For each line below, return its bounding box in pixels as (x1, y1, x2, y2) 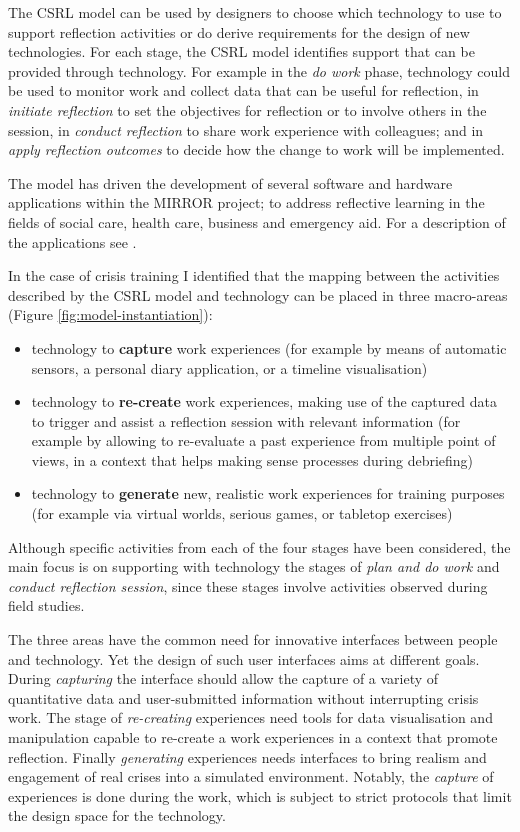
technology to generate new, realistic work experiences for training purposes (31, 483, 505, 504)
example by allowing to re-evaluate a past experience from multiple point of (31, 430, 496, 451)
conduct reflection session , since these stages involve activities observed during (8, 575, 488, 596)
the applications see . (8, 231, 137, 252)
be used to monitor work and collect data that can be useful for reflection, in (8, 80, 479, 101)
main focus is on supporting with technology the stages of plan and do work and (8, 556, 500, 577)
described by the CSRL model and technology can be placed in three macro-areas (8, 284, 508, 305)
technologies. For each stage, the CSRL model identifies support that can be (8, 41, 475, 62)
